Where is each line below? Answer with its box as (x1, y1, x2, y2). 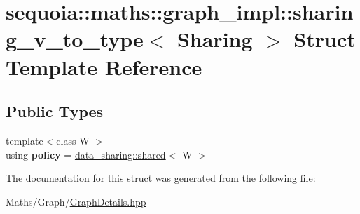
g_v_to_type (6, 25, 144, 53)
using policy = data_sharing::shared (6, 147, 166, 161)
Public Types (6, 100, 104, 122)
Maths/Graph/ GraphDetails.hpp (6, 194, 146, 208)
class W (56, 133, 90, 147)
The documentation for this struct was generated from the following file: (6, 170, 316, 185)
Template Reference (6, 52, 202, 81)
